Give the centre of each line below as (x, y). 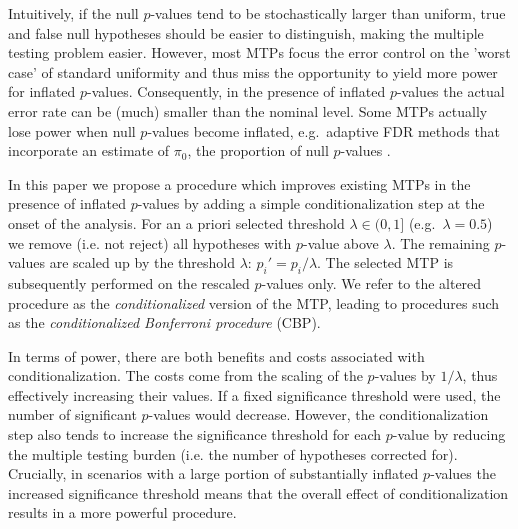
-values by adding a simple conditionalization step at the (311, 203)
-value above (341, 242)
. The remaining (440, 242)
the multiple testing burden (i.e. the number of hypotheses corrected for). (233, 453)
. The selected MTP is (385, 262)
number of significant (72, 414)
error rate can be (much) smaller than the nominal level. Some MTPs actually (248, 110)
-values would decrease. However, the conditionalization (318, 414)
